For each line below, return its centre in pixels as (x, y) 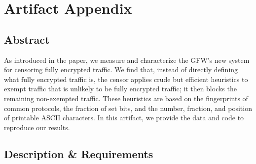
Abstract (27, 39)
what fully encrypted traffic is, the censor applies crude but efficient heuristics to (126, 79)
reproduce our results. (37, 127)
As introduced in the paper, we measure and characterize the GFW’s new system (127, 60)
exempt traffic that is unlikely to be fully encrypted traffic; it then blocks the (120, 89)
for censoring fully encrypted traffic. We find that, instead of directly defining (121, 69)
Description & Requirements (79, 153)
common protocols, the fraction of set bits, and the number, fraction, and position (128, 108)
